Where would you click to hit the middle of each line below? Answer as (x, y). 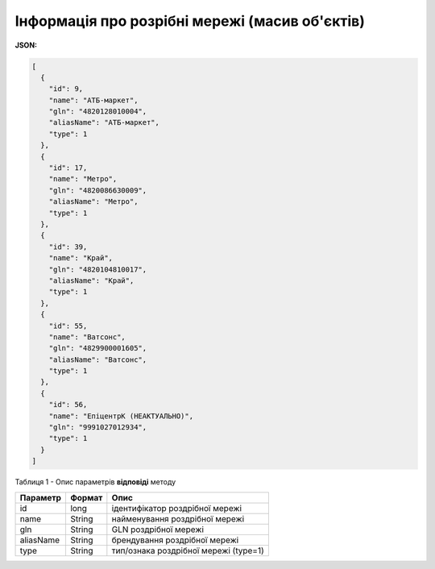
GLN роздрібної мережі (158, 530)
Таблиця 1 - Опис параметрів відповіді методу (95, 482)
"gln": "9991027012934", (98, 428)
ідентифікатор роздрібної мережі (176, 508)
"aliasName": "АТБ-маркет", (104, 123)
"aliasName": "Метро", (93, 202)
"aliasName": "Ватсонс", (98, 359)
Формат (86, 497)
